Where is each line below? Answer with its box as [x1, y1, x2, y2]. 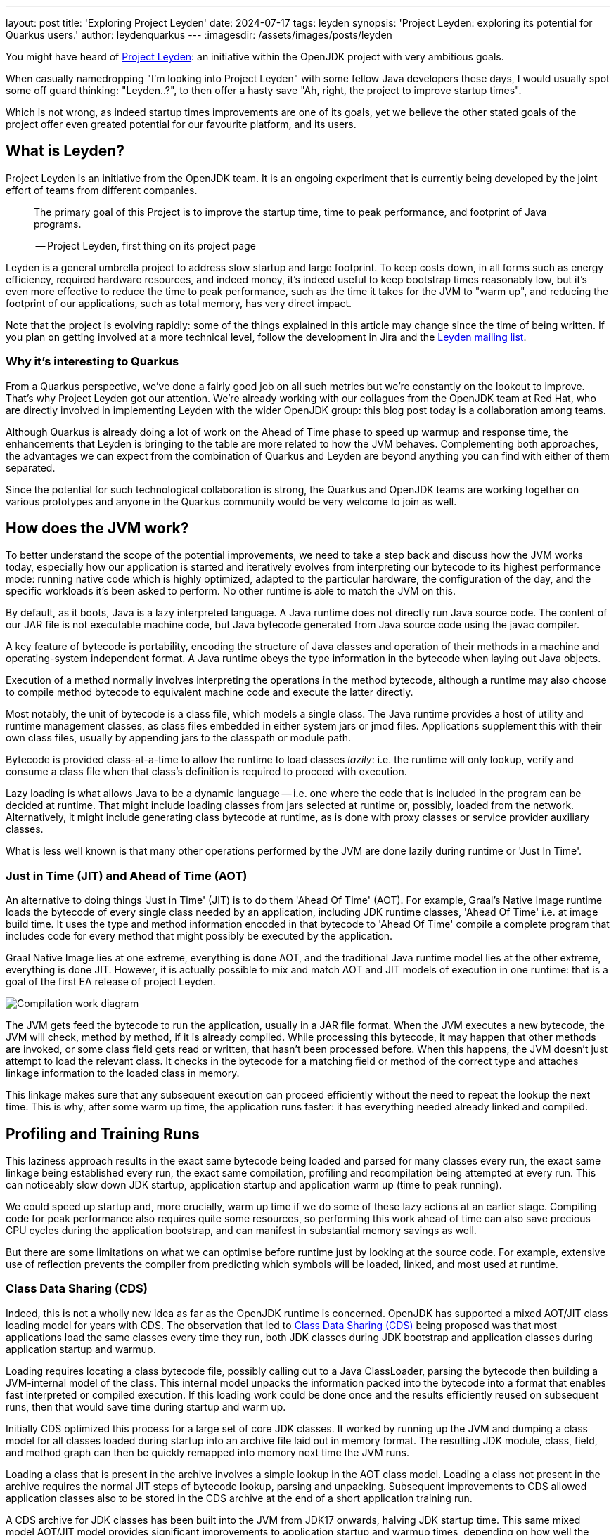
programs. [34, 217, 82, 230]
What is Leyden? [6, 142, 124, 160]
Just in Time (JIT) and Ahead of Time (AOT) [6, 868, 248, 883]
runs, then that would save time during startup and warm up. [6, 1400, 286, 1413]
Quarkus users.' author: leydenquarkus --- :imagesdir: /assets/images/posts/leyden [6, 29, 392, 41]
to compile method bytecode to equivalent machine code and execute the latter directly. [6, 686, 413, 699]
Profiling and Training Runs [6, 1125, 200, 1143]
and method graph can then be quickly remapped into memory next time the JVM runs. [6, 1446, 409, 1458]
